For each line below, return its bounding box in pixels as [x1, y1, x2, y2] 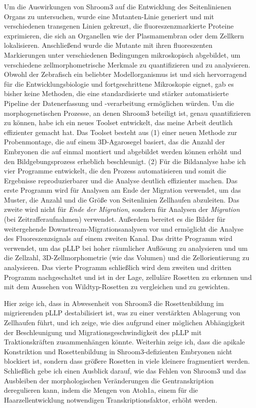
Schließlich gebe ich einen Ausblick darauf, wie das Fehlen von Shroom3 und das [4, 365, 247, 375]
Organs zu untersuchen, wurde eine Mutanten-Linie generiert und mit [4, 11, 214, 21]
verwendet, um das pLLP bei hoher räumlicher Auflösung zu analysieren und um [4, 242, 248, 253]
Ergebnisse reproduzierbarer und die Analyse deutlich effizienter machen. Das [4, 175, 238, 185]
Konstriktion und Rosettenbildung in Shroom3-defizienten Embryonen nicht [4, 346, 232, 356]
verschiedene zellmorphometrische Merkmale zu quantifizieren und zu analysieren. [4, 59, 251, 69]
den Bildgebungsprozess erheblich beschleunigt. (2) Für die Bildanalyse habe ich [4, 156, 246, 166]
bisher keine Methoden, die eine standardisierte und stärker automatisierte [4, 88, 229, 99]
